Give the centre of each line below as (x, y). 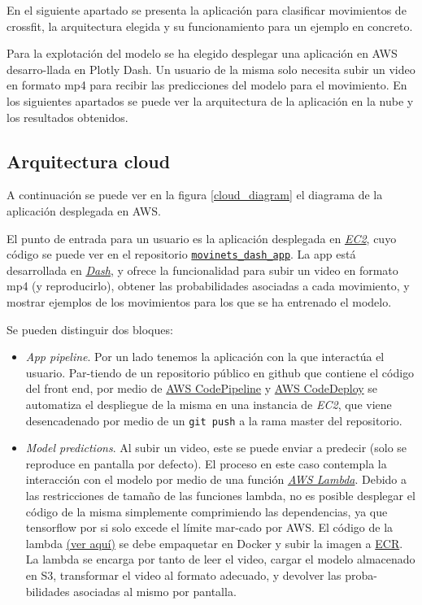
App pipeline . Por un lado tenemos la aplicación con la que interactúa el (205, 357)
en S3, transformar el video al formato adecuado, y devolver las (183, 575)
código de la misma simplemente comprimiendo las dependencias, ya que (207, 511)
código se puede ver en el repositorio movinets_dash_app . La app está (181, 254)
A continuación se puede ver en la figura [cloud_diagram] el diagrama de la (195, 195)
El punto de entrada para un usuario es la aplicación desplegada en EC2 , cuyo (202, 238)
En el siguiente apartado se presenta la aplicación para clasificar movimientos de (207, 10)
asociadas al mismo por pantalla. (155, 591)
